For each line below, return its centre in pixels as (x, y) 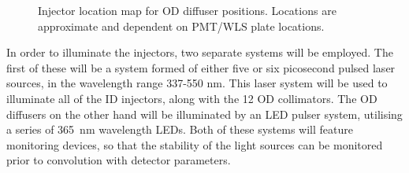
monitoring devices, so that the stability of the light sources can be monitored (195, 144)
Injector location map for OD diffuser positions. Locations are (187, 10)
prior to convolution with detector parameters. (119, 160)
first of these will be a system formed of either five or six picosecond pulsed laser (201, 67)
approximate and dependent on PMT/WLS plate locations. (181, 26)
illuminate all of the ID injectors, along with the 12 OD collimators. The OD (192, 98)
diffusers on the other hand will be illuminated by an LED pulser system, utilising (204, 114)
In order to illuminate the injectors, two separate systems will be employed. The (200, 52)
